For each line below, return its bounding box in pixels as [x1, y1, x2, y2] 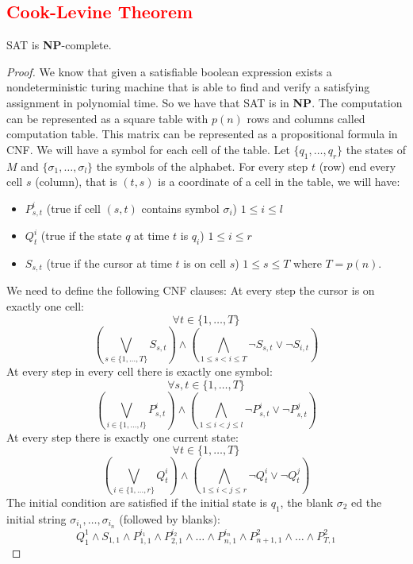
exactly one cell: [6, 298, 84, 315]
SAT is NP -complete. [6, 37, 112, 53]
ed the [351, 493, 382, 510]
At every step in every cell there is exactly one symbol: [6, 363, 273, 380]
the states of [346, 141, 406, 157]
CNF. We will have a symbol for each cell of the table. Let [6, 141, 290, 157]
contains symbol [141, 199, 220, 216]
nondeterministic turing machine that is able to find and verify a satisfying [6, 79, 370, 95]
